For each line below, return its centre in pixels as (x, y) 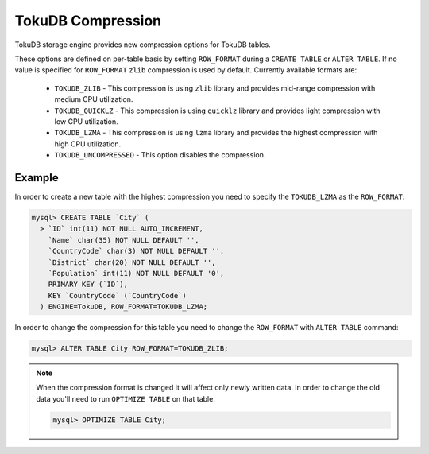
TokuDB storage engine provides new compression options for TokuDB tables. (143, 45)
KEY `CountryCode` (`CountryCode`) (117, 295)
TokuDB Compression (88, 21)
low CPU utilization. (86, 121)
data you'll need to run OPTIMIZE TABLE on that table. (126, 398)
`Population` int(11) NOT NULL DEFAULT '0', (136, 273)
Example (37, 178)
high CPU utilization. (88, 144)
